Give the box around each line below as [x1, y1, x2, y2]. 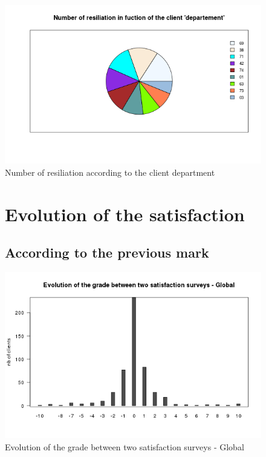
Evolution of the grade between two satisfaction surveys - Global [5, 440, 244, 453]
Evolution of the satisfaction [5, 201, 245, 226]
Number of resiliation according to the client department [5, 165, 215, 178]
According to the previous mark [5, 243, 209, 262]
